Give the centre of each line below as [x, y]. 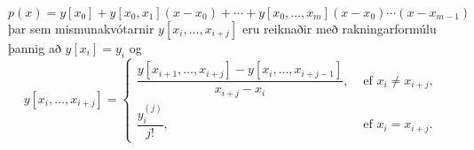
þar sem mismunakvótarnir [81, 28]
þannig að [35, 48]
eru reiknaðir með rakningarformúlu [339, 28]
